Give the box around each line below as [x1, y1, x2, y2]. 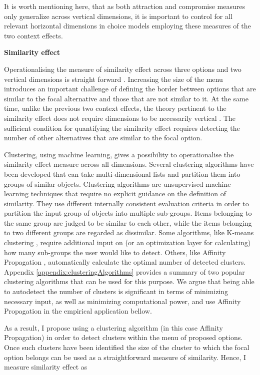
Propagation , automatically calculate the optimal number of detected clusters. [4, 257, 246, 267]
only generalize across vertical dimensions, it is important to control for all [4, 10, 232, 21]
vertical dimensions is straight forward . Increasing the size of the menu [4, 73, 223, 84]
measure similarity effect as [4, 362, 87, 372]
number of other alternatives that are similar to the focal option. [4, 132, 202, 143]
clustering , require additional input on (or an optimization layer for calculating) [4, 237, 251, 248]
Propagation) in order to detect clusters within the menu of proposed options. [4, 332, 243, 343]
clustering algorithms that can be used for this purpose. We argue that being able [4, 276, 254, 287]
